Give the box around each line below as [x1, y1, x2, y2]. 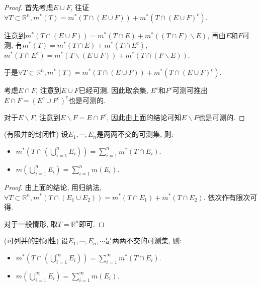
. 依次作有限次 [203, 192, 250, 202]
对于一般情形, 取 [4, 218, 58, 229]
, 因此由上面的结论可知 [107, 112, 182, 122]
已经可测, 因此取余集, [78, 85, 148, 96]
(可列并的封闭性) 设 [4, 235, 68, 246]
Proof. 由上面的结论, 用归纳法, [4, 181, 102, 192]
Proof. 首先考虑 [4, 2, 53, 12]
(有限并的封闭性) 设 [4, 129, 68, 139]
